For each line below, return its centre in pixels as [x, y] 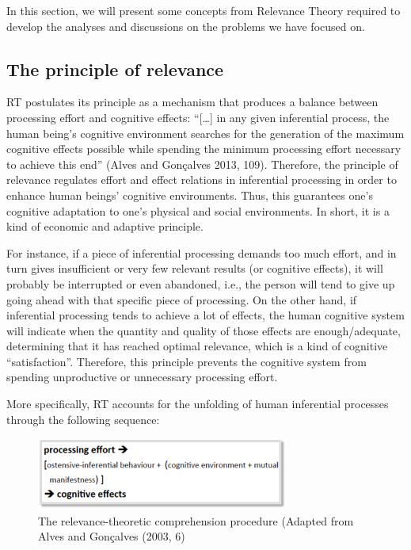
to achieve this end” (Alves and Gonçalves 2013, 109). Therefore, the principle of [202, 164]
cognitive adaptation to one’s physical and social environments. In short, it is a [198, 210]
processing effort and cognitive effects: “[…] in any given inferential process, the [198, 117]
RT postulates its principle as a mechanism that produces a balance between [192, 102]
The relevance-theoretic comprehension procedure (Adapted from [196, 520]
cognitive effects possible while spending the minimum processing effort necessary [204, 149]
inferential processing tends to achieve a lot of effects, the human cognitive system [205, 315]
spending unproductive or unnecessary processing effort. [142, 377]
